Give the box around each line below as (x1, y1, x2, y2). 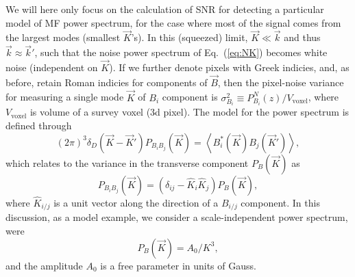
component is (162, 90, 218, 104)
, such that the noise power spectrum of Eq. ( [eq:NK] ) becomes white (34, 45, 328, 60)
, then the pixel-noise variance (217, 75, 344, 89)
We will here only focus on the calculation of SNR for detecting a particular (5, 2, 324, 16)
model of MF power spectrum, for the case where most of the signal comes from (5, 15, 341, 29)
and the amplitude (5, 258, 83, 272)
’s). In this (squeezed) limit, (131, 30, 248, 44)
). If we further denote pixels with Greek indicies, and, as (109, 60, 350, 75)
